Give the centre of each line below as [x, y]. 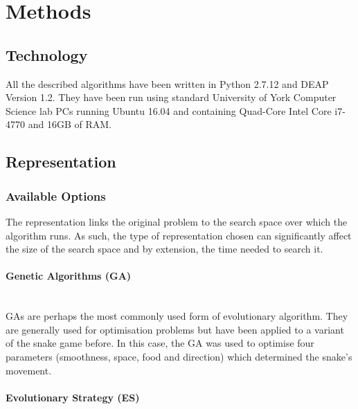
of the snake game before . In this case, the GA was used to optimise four [160, 343]
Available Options [56, 196]
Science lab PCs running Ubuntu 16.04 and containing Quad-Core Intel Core [169, 110]
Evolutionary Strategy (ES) [73, 397]
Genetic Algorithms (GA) [69, 276]
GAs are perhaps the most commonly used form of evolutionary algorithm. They [177, 316]
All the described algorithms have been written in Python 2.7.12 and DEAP [167, 83]
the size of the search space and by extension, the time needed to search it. [164, 249]
